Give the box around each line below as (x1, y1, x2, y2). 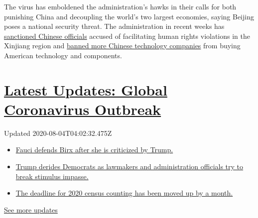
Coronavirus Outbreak (4, 99, 161, 119)
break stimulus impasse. (15, 171, 89, 181)
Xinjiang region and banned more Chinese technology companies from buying (4, 40, 241, 51)
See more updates (4, 204, 58, 215)
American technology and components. (4, 50, 122, 60)
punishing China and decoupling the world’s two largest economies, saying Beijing (4, 11, 254, 21)
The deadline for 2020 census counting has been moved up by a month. (15, 188, 233, 198)
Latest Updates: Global (4, 79, 167, 100)
